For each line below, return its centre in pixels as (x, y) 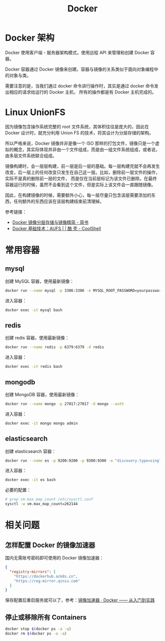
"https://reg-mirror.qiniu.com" (47, 581)
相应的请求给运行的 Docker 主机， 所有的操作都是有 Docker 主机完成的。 (83, 92)
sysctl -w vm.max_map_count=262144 (41, 504)
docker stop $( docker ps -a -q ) (38, 629)
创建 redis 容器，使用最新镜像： (37, 338)
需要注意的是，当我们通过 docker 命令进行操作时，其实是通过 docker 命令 (80, 86)
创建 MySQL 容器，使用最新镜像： (40, 281)
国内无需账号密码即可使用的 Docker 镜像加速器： (55, 558)
